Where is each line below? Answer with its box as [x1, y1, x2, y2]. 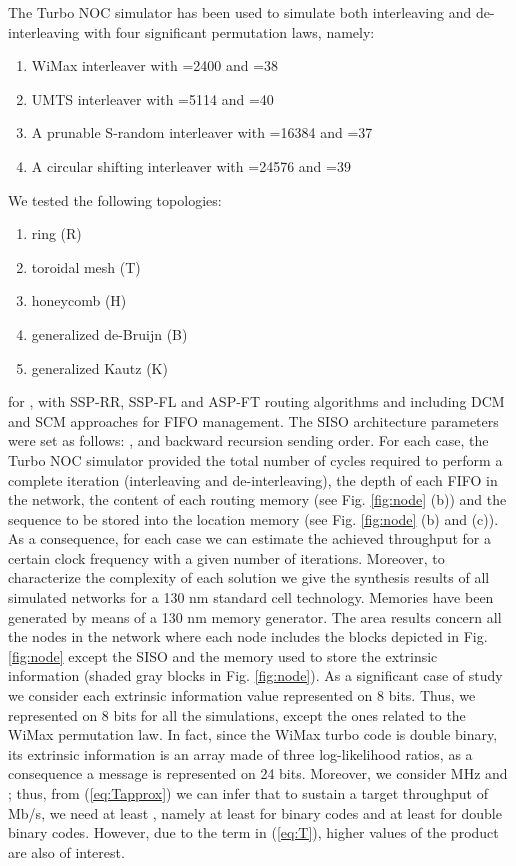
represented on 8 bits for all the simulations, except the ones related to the [8, 704, 466, 725]
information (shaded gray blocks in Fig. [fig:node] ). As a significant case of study [8, 665, 503, 686]
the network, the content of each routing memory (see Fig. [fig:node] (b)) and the [8, 489, 507, 510]
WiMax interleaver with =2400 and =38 [31, 55, 279, 76]
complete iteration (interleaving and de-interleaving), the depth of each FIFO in [8, 469, 498, 490]
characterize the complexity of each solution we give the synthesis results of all [8, 567, 490, 588]
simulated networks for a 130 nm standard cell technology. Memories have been [8, 587, 494, 608]
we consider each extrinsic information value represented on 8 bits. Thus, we [8, 685, 476, 706]
